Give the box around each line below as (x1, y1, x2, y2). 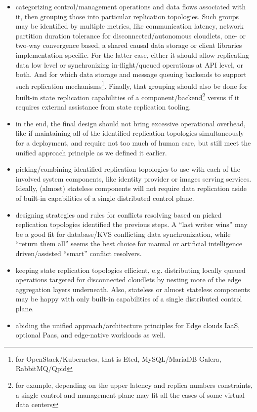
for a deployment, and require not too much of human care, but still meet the (15, 138, 251, 148)
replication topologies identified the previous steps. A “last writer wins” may (15, 219, 248, 229)
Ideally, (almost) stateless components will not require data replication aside (15, 183, 247, 193)
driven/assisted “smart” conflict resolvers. (15, 248, 142, 258)
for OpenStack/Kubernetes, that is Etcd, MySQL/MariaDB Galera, (15, 353, 221, 364)
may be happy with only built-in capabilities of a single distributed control (15, 294, 242, 304)
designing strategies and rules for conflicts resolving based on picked (15, 209, 222, 220)
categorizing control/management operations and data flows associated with (15, 1, 246, 11)
